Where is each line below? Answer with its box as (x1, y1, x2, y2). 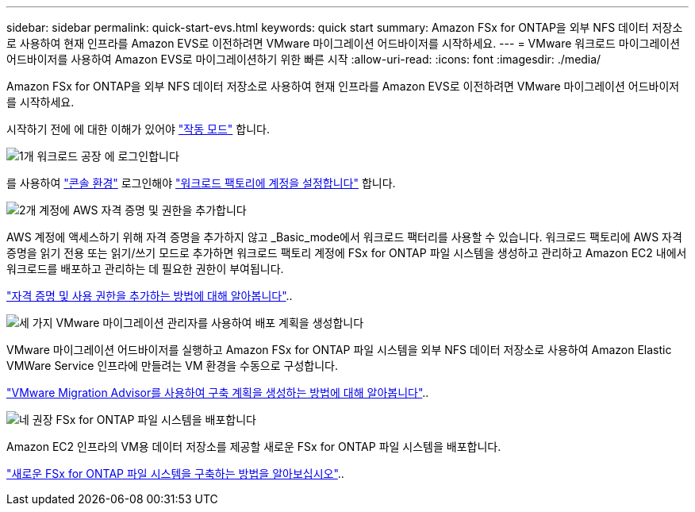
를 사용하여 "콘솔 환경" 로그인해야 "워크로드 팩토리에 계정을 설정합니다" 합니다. (6, 176, 396, 190)
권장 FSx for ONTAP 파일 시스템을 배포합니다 (32, 413, 256, 426)
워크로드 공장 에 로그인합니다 (36, 149, 179, 163)
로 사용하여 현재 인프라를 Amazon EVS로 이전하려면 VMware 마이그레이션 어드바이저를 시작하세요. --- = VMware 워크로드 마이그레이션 (6, 37, 681, 50)
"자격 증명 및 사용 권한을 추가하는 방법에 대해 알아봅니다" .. (6, 289, 293, 302)
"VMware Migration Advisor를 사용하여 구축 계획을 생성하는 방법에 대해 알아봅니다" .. (6, 386, 429, 399)
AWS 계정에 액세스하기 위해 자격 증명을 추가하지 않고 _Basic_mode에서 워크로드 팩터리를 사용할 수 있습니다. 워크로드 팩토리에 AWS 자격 (6, 230, 682, 244)
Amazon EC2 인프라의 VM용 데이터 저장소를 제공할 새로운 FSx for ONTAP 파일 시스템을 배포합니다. (6, 440, 501, 453)
